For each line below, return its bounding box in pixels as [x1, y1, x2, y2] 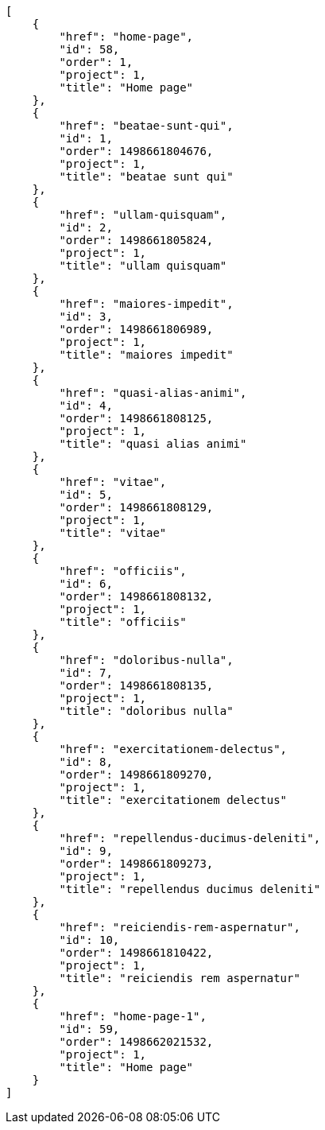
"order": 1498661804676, [59, 145, 214, 157]
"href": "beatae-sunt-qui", [59, 119, 234, 132]
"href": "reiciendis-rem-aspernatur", [59, 921, 300, 934]
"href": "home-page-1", [59, 1010, 207, 1023]
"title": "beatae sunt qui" [59, 170, 234, 183]
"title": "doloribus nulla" [59, 705, 234, 717]
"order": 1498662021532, [59, 1035, 214, 1048]
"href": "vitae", [59, 476, 167, 488]
